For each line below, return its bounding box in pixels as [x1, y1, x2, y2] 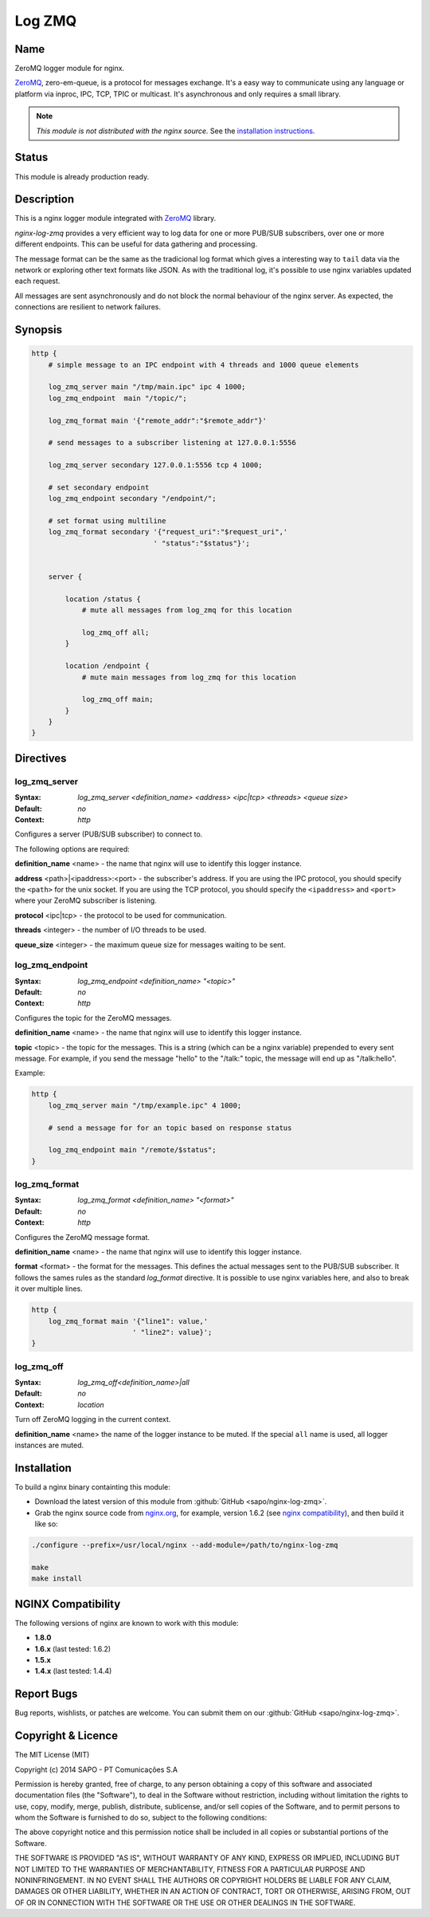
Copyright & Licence [14, 1729, 119, 1742]
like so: [34, 1519, 59, 1529]
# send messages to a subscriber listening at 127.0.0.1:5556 [48, 439, 296, 447]
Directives [14, 751, 67, 765]
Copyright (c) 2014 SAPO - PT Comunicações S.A [14, 1765, 178, 1774]
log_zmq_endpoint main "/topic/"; [48, 393, 187, 403]
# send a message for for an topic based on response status [48, 1123, 292, 1132]
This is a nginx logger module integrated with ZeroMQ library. [14, 214, 217, 223]
